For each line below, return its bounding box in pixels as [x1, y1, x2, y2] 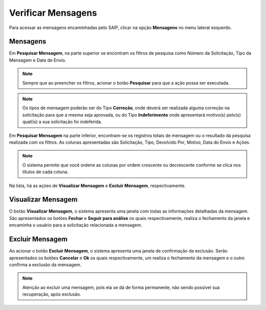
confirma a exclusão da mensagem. [9, 261, 82, 268]
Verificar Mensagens [9, 7, 97, 18]
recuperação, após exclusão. [22, 291, 81, 297]
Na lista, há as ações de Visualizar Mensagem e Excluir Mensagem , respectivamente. [9, 183, 186, 188]
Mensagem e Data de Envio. [9, 57, 66, 63]
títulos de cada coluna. [22, 169, 69, 175]
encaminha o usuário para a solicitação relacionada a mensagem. [9, 222, 142, 228]
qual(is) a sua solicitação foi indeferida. [22, 119, 102, 125]
